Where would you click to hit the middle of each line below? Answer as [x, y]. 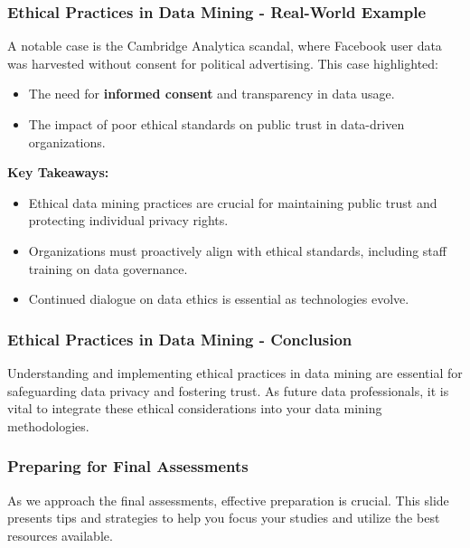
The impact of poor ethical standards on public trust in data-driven [216, 124]
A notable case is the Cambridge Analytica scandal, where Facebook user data [225, 46]
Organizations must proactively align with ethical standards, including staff [237, 250]
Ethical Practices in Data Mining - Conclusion [180, 339]
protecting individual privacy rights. [128, 220]
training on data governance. [108, 268]
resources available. [60, 535]
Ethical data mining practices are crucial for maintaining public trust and [233, 202]
